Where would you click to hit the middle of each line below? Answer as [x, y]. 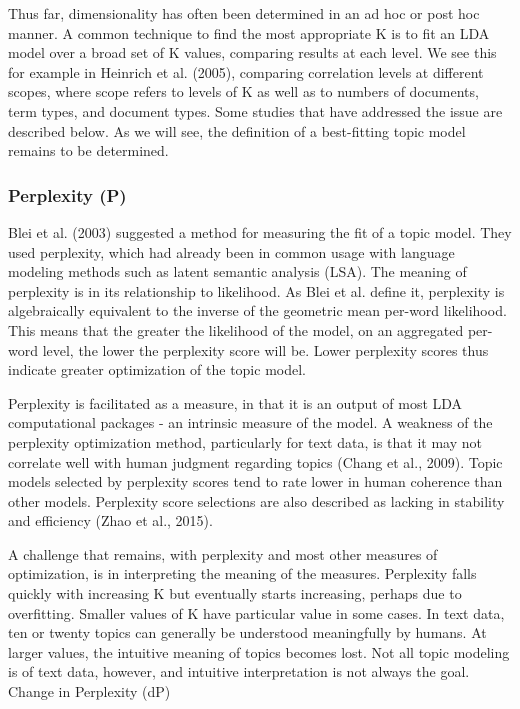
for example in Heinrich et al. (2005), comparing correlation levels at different [246, 71]
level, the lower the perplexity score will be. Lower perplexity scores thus [265, 349]
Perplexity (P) [67, 194]
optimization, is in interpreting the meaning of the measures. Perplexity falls [242, 573]
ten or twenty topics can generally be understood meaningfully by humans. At [247, 632]
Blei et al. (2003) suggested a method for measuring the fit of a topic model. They [260, 231]
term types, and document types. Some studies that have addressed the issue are [255, 110]
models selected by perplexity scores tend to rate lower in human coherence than [255, 481]
